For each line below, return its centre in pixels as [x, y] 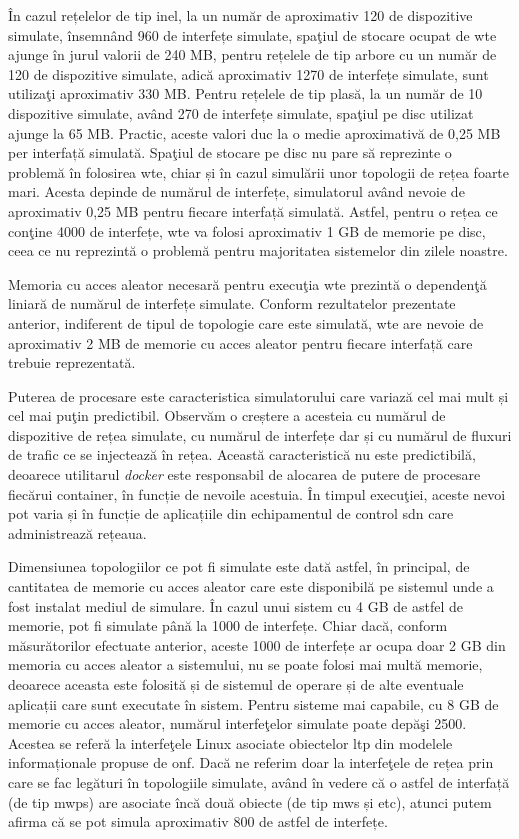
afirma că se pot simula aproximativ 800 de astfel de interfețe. [198, 821]
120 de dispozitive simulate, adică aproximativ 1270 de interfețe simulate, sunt [248, 73]
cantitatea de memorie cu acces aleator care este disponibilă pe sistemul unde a [251, 586]
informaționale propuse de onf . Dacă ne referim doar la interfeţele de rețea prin [251, 762]
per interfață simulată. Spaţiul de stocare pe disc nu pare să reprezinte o [230, 152]
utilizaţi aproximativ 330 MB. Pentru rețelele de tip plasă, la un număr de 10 [245, 93]
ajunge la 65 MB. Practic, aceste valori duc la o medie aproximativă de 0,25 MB [254, 132]
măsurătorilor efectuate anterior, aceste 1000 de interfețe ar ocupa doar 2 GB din [257, 644]
